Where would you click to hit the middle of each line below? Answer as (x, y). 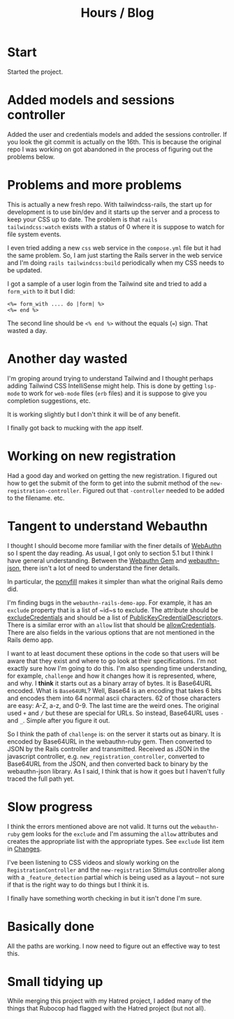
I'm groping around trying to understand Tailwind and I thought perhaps (110, 378)
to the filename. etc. (36, 498)
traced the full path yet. (41, 779)
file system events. (34, 234)
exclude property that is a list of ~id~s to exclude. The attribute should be (113, 610)
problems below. (31, 156)
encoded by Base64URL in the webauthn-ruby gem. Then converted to (110, 741)
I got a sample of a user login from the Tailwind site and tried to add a (107, 283)
